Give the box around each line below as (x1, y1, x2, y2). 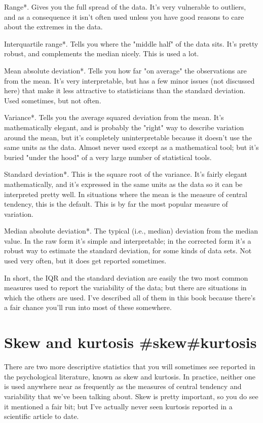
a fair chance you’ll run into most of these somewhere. (4, 302, 172, 313)
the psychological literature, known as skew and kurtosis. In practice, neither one (4, 371, 256, 381)
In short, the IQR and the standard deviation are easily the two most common (4, 272, 248, 283)
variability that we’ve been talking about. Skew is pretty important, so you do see (4, 391, 258, 401)
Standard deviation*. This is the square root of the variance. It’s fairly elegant (4, 169, 248, 179)
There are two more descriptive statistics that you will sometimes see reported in (4, 361, 255, 372)
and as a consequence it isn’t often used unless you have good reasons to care (4, 11, 244, 22)
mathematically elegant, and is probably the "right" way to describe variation (4, 122, 244, 132)
